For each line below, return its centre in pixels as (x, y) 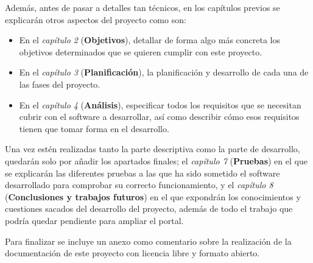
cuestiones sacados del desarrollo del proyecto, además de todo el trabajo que (149, 209)
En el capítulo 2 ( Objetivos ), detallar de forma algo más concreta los (149, 40)
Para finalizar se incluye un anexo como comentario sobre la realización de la (148, 241)
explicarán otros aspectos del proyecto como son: (96, 19)
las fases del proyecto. (60, 84)
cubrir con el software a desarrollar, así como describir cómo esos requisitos (159, 117)
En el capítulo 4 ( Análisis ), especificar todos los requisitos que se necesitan (160, 104)
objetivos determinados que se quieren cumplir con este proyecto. (141, 51)
